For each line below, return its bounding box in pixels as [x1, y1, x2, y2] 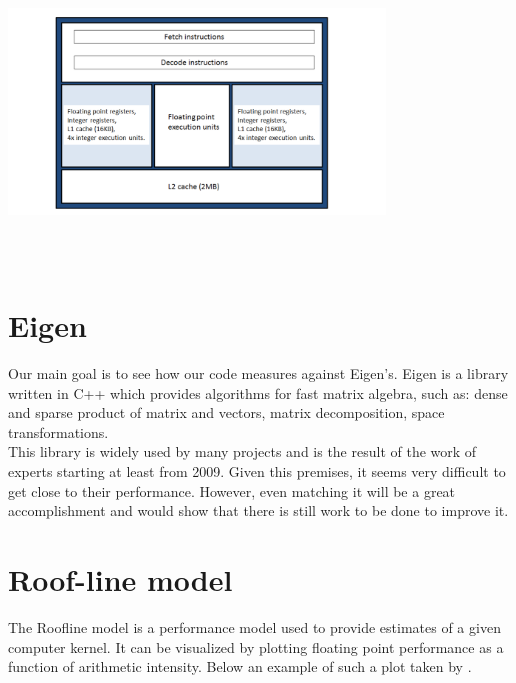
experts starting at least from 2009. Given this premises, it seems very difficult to [8, 461, 506, 482]
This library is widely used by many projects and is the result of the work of [8, 441, 477, 462]
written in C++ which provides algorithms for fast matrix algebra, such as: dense [8, 382, 508, 403]
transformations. [8, 421, 109, 442]
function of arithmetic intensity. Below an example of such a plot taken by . [8, 656, 472, 677]
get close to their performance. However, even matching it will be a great [8, 480, 456, 501]
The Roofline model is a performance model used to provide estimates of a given [8, 616, 501, 637]
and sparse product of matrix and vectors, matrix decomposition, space [8, 402, 445, 423]
